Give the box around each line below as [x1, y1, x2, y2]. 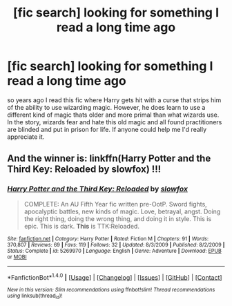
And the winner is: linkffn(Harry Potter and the [7, 153, 211, 164]
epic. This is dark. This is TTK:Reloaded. [23, 222, 140, 230]
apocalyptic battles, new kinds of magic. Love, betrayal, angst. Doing [23, 207, 221, 216]
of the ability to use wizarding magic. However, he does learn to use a [7, 103, 206, 111]
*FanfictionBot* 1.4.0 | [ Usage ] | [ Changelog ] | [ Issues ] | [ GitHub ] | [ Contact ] [7, 271, 222, 281]
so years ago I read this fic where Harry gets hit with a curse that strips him [7, 95, 222, 104]
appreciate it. [7, 133, 45, 141]
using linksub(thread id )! [7, 292, 63, 300]
